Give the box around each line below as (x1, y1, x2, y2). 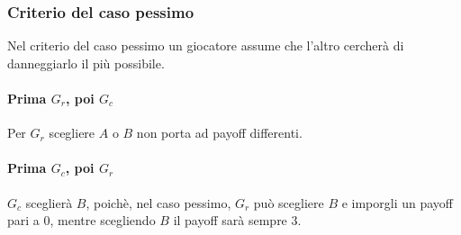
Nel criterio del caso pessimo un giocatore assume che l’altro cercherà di (7, 36, 404, 55)
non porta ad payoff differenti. (136, 123, 303, 142)
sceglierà (25, 193, 73, 212)
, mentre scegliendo (50, 211, 156, 230)
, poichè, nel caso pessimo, (86, 193, 231, 212)
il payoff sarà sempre (173, 211, 287, 230)
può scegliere (253, 193, 324, 212)
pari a (7, 211, 40, 230)
